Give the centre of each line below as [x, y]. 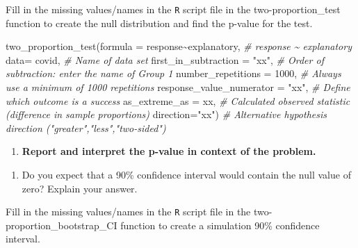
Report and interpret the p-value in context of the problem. [169, 151]
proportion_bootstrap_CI [62, 225]
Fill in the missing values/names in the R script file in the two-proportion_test [173, 9]
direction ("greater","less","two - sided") [86, 127]
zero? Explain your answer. [80, 188]
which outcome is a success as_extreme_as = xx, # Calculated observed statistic [178, 100]
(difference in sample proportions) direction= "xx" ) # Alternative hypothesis [166, 114]
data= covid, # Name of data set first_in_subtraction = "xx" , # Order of [165, 59]
